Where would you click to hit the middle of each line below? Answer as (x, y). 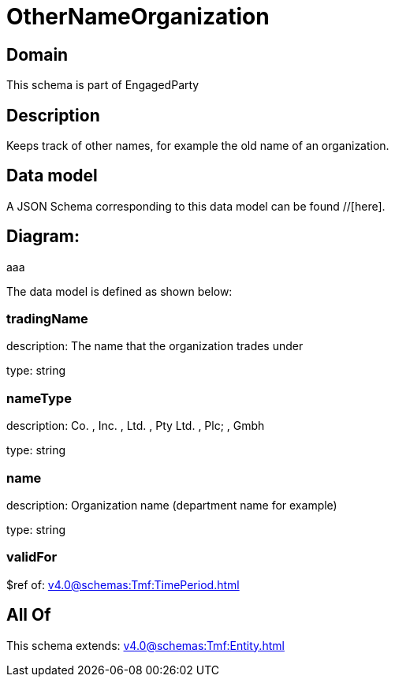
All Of (29, 615)
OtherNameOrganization (138, 17)
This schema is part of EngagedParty (103, 85)
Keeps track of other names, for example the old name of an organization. (198, 146)
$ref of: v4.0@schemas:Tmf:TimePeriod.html (123, 584)
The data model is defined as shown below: (119, 291)
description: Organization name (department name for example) (172, 505)
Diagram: (43, 237)
